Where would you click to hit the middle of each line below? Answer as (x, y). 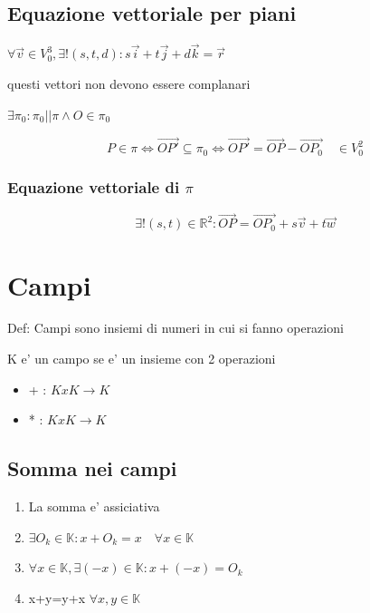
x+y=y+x (57, 597)
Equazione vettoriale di (94, 186)
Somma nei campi (92, 468)
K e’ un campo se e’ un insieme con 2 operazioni (142, 359)
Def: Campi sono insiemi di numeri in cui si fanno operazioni (176, 328)
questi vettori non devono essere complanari (129, 84)
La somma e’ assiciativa (94, 506)
